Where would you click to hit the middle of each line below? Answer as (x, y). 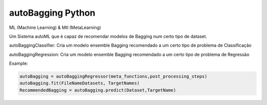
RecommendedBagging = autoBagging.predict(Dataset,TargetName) (98, 90)
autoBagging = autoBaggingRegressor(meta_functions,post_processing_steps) (113, 77)
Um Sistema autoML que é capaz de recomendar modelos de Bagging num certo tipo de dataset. (108, 36)
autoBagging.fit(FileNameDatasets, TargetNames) (80, 83)
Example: (19, 63)
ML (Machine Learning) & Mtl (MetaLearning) (55, 27)
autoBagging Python (52, 13)
